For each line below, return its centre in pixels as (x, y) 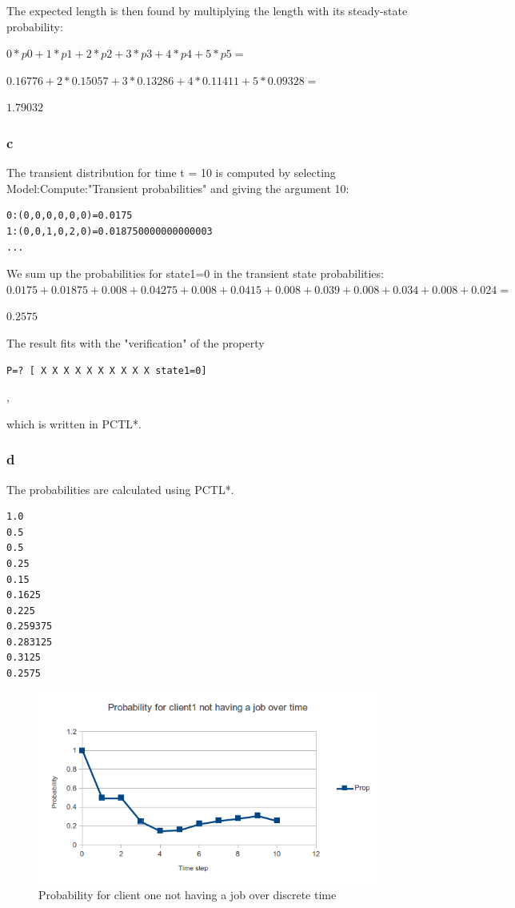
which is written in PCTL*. (74, 423)
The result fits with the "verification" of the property (136, 342)
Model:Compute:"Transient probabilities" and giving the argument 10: (178, 188)
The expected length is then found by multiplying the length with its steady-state (207, 10)
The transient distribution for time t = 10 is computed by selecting (171, 173)
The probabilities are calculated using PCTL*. (120, 489)
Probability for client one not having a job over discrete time (188, 894)
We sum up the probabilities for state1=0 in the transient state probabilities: (195, 273)
